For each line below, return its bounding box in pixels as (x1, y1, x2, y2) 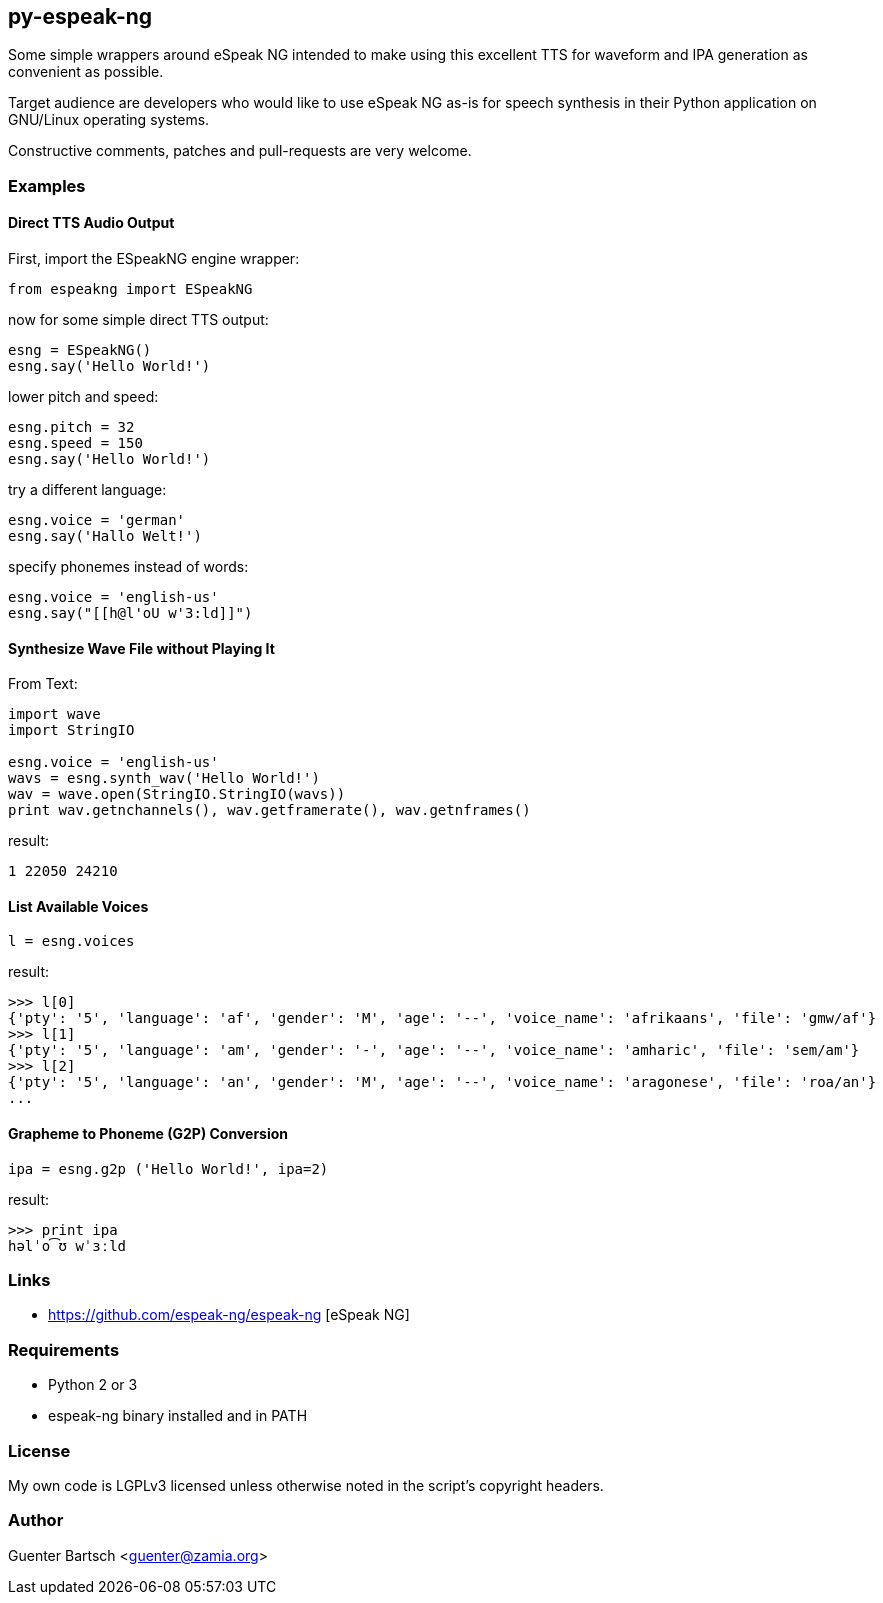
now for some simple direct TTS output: (8, 311, 269, 329)
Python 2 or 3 (48, 1376, 138, 1394)
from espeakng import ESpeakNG (8, 281, 253, 298)
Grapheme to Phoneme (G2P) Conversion (8, 1125, 289, 1143)
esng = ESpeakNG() (8, 342, 152, 359)
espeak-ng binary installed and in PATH (48, 1407, 308, 1425)
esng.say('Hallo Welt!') (8, 528, 202, 545)
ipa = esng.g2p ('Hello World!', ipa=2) (8, 1160, 329, 1177)
